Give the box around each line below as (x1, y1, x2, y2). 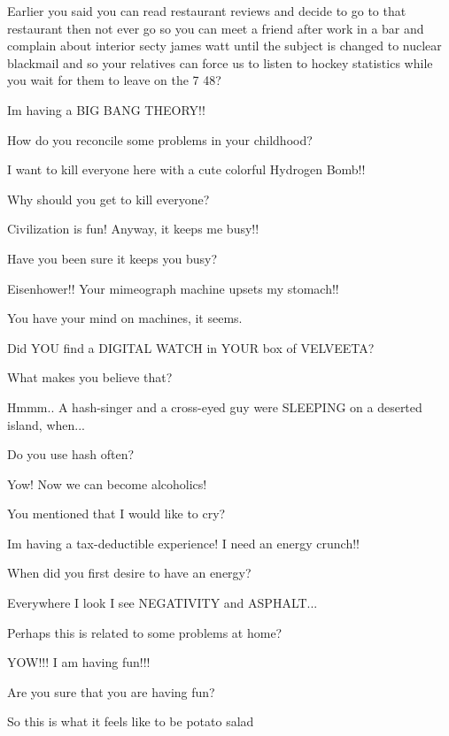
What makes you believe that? (7, 368, 173, 387)
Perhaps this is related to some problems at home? (7, 623, 283, 641)
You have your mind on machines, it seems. (7, 309, 243, 327)
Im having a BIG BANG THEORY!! (7, 100, 205, 119)
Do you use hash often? (7, 445, 135, 464)
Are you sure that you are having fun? (7, 682, 215, 701)
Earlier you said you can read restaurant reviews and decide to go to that (7, 2, 406, 19)
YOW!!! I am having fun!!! (7, 653, 151, 671)
